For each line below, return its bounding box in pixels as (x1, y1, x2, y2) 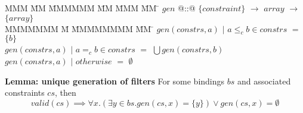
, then (55, 86, 76, 99)
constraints (5, 86, 45, 99)
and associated (237, 74, 291, 87)
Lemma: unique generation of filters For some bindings (5, 74, 225, 87)
